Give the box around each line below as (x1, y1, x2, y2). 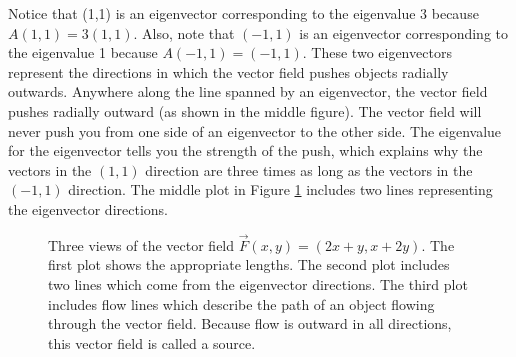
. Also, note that (133, 22, 235, 43)
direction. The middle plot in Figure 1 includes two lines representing (68, 179, 493, 200)
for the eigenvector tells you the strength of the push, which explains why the (8, 140, 483, 161)
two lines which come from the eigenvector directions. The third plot (48, 273, 468, 294)
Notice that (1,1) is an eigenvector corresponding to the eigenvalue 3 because (8, 3, 479, 23)
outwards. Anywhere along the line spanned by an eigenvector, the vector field (8, 81, 488, 102)
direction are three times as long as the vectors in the (145, 159, 473, 180)
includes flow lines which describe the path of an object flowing (48, 293, 435, 314)
